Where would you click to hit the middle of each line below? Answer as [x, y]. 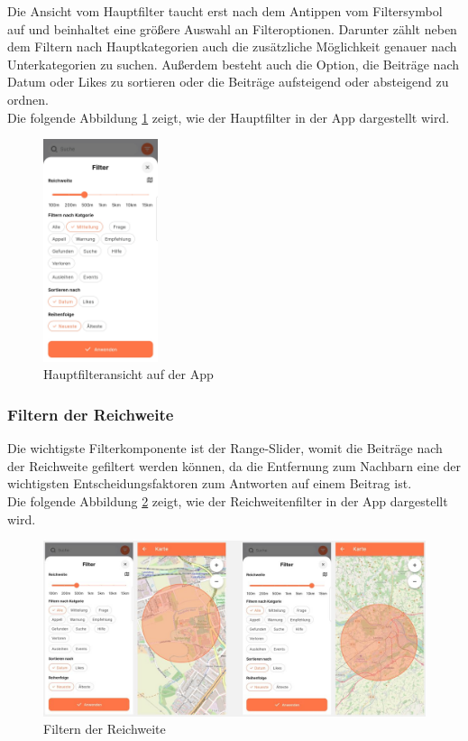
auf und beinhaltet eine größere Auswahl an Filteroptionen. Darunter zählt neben [232, 28]
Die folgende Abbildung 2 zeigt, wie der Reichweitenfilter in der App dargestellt [228, 501]
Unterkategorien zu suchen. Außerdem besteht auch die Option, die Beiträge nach [233, 64]
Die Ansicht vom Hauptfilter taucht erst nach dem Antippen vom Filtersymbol [225, 11]
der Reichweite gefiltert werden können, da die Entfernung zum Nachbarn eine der [234, 465]
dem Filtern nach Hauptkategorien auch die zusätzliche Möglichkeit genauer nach [232, 46]
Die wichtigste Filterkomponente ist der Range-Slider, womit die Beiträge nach [225, 448]
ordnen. [28, 99]
